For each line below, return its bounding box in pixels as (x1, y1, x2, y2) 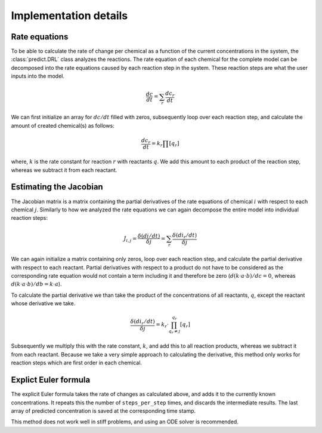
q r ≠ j (168, 328, 181, 335)
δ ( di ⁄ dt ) (137, 232, 160, 239)
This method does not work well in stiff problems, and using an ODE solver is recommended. (11, 418, 239, 425)
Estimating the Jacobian (11, 182, 104, 192)
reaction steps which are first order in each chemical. (11, 359, 143, 367)
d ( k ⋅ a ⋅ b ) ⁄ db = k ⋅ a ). (11, 281, 62, 288)
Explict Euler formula (11, 375, 91, 385)
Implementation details (11, 9, 128, 22)
